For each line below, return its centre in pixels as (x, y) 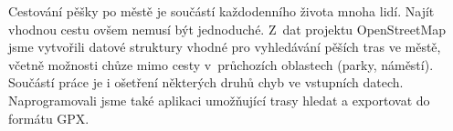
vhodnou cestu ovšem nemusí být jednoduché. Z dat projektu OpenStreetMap (227, 29)
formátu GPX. (49, 118)
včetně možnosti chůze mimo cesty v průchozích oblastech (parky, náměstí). (221, 64)
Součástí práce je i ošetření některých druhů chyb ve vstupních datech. (206, 82)
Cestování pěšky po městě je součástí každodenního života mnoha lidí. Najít (221, 11)
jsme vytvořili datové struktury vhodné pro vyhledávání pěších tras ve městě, (225, 47)
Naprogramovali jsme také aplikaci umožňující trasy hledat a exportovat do (219, 100)
